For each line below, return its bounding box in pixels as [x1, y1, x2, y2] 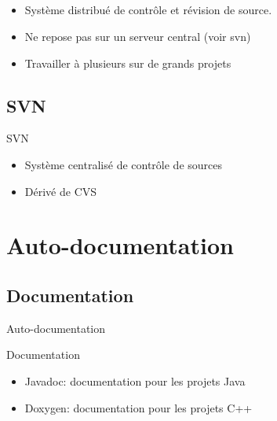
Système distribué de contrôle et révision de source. [24, 2, 272, 18]
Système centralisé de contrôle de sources [24, 156, 222, 172]
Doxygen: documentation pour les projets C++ [24, 399, 253, 415]
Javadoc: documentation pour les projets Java [24, 372, 246, 389]
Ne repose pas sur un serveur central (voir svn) [24, 28, 251, 44]
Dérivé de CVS [24, 183, 97, 199]
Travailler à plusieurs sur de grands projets [24, 54, 231, 71]
